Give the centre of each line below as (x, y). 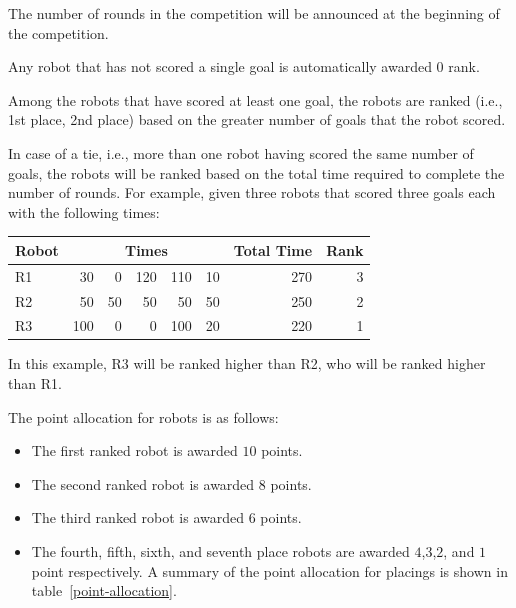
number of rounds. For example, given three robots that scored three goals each (252, 192)
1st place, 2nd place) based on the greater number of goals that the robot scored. (257, 119)
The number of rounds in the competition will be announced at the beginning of (254, 13)
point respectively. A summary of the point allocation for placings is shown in (269, 570)
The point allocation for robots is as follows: (143, 416)
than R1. (35, 383)
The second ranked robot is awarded (143, 483)
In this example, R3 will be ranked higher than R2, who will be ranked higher (247, 363)
